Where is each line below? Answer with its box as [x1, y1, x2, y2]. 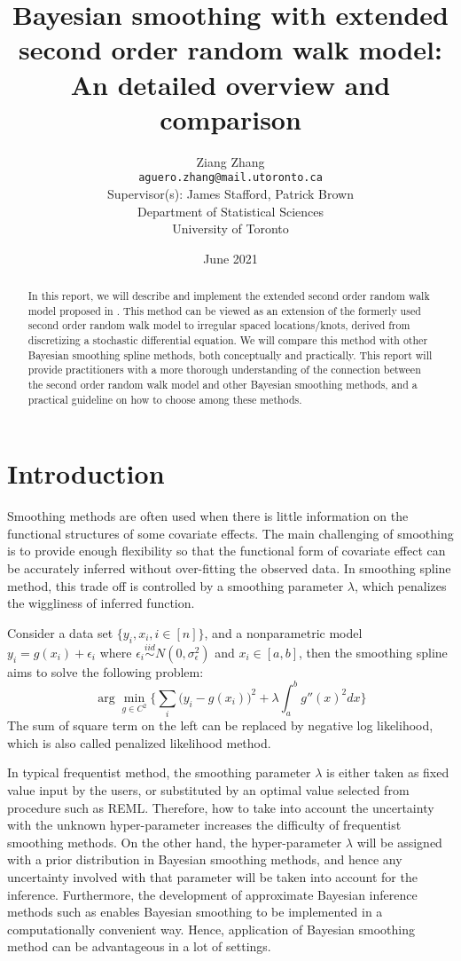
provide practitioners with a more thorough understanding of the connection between [27, 362, 421, 377]
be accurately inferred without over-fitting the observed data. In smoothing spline [7, 559, 451, 578]
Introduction [7, 455, 165, 492]
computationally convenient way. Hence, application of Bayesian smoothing [7, 919, 416, 938]
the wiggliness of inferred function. [7, 594, 195, 612]
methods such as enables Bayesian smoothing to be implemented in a [7, 902, 383, 921]
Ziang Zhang [196, 152, 265, 170]
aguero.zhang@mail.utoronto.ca [138, 171, 323, 185]
